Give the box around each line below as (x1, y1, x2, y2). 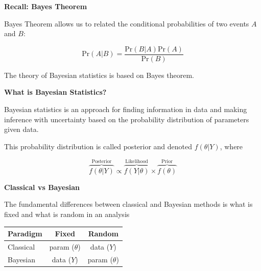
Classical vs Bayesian (4, 181, 80, 192)
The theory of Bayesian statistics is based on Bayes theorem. (4, 69, 194, 80)
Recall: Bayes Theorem (4, 1, 87, 11)
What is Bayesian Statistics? (4, 87, 107, 97)
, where (220, 141, 243, 151)
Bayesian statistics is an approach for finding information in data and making (4, 104, 247, 115)
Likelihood (125, 158, 148, 164)
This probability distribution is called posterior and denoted (4, 141, 193, 151)
